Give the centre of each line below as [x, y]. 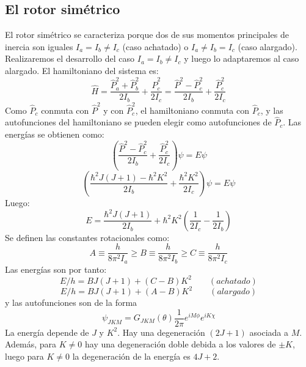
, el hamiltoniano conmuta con [192, 110]
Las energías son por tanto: [56, 269]
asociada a [269, 332]
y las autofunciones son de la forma [71, 302]
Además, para [31, 344]
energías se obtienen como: [55, 134]
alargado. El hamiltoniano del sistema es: [82, 70]
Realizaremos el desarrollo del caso [70, 58]
